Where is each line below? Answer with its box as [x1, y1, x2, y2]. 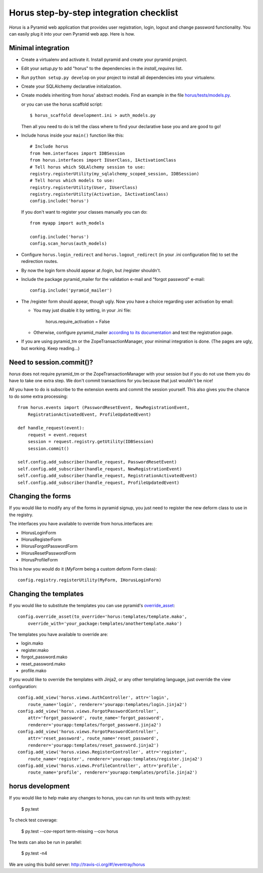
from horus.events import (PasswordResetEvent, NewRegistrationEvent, [18, 405, 190, 410]
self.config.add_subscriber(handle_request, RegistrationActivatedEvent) [18, 473, 198, 479]
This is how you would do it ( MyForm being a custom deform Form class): [9, 566, 157, 572]
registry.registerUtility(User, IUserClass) [30, 185, 138, 190]
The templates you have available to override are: [9, 632, 108, 637]
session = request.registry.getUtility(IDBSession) [27, 439, 154, 445]
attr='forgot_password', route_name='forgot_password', [27, 715, 164, 721]
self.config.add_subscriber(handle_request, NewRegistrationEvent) [18, 466, 182, 472]
